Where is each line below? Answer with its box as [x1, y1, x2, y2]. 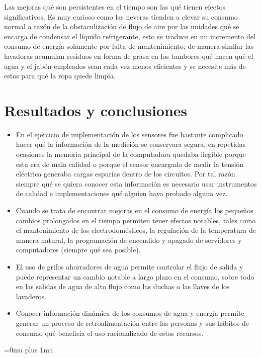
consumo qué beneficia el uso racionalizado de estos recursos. [16, 327, 204, 338]
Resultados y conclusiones [4, 100, 188, 120]
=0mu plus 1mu [4, 344, 53, 355]
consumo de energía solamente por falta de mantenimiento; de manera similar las [4, 41, 254, 51]
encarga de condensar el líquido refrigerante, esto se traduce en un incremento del [4, 31, 255, 41]
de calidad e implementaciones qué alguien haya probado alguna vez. [16, 188, 228, 199]
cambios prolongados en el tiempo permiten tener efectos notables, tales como [16, 215, 256, 225]
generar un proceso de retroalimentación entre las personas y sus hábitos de [16, 317, 249, 328]
